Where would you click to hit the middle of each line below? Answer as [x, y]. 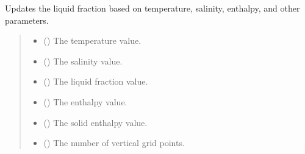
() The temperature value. [92, 40]
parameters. [27, 20]
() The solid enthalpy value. [95, 122]
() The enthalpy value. [85, 101]
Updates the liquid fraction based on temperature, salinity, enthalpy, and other [152, 8]
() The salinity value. [83, 61]
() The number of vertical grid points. [114, 143]
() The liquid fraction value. [96, 81]
